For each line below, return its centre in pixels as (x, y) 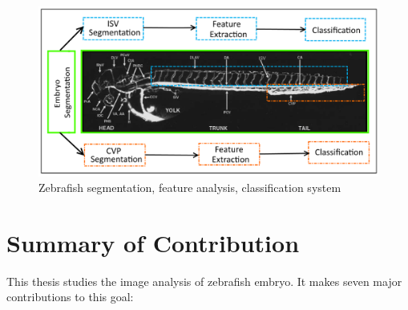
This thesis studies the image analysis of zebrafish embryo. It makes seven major (204, 281)
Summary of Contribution (153, 242)
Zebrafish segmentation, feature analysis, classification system (190, 188)
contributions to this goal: (70, 297)
